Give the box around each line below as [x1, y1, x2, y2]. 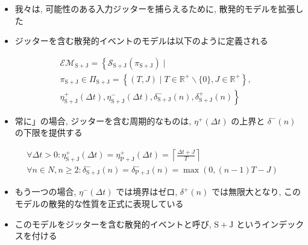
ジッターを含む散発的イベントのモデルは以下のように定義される [14, 34, 268, 47]
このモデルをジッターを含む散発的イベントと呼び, [14, 217, 212, 230]
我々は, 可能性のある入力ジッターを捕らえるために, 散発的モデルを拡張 [14, 2, 295, 14]
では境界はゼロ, [116, 185, 178, 198]
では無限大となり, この [211, 185, 301, 198]
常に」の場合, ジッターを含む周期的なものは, [14, 114, 192, 127]
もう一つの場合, [14, 185, 77, 198]
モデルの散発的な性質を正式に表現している [14, 197, 184, 209]
